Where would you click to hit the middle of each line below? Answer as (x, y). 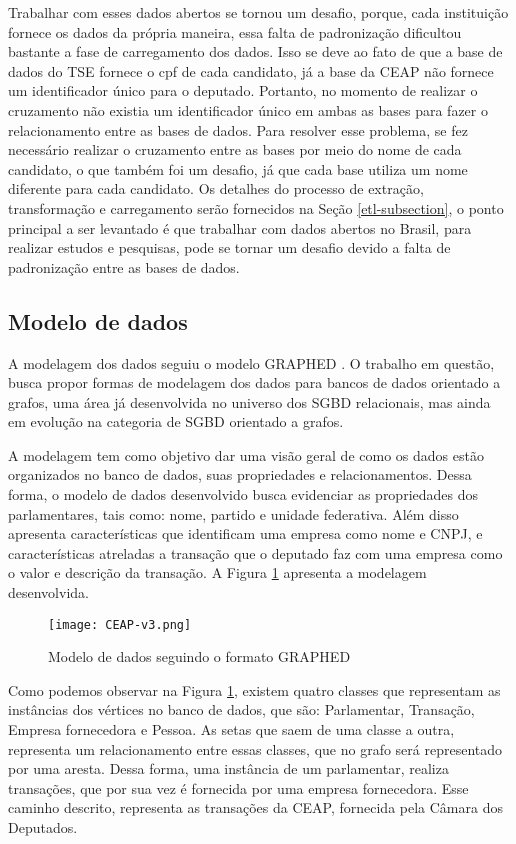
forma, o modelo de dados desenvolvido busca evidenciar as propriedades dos (243, 494)
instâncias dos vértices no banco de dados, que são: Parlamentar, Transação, (241, 709)
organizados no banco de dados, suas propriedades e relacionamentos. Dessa (240, 474)
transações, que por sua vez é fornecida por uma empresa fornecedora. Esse (238, 787)
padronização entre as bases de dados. (124, 266)
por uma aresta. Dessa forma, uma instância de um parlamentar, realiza (228, 768)
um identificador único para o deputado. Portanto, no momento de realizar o (243, 90)
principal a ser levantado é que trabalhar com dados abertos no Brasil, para (240, 227)
